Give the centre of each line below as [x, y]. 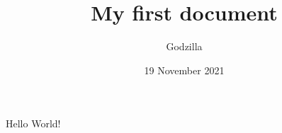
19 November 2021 [184, 70]
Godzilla [184, 46]
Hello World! [33, 123]
